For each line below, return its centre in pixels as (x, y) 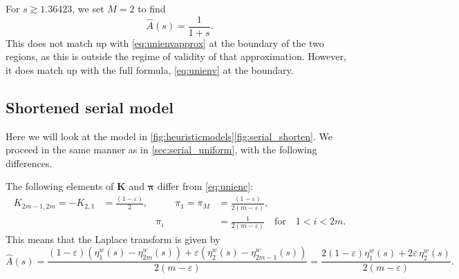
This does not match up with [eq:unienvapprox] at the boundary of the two (165, 42)
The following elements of (60, 186)
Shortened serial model (90, 107)
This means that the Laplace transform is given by (113, 239)
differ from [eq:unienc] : (205, 186)
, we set (88, 8)
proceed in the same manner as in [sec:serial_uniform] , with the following (161, 150)
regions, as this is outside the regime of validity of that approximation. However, (176, 56)
